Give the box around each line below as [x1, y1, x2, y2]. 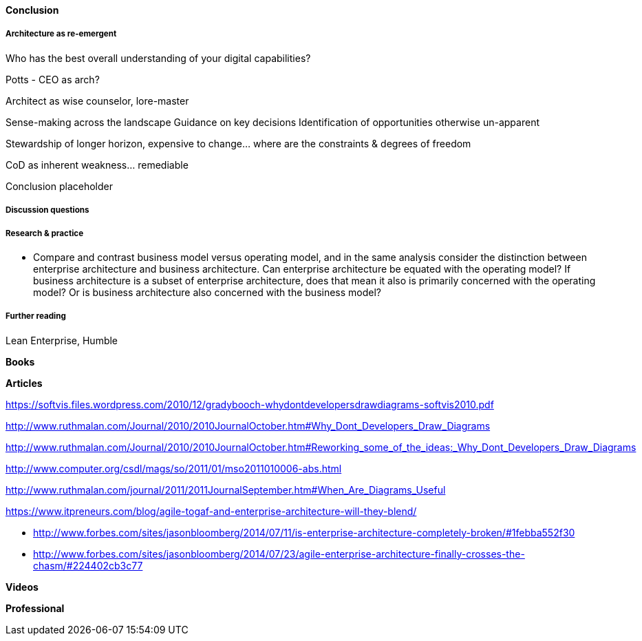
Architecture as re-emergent [6, 29, 117, 39]
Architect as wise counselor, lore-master [6, 94, 189, 107]
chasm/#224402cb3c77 [33, 559, 143, 571]
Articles [6, 377, 43, 389]
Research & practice [6, 228, 84, 238]
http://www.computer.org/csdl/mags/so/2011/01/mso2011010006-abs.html [6, 462, 342, 474]
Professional [6, 602, 65, 614]
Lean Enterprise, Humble [6, 334, 118, 346]
